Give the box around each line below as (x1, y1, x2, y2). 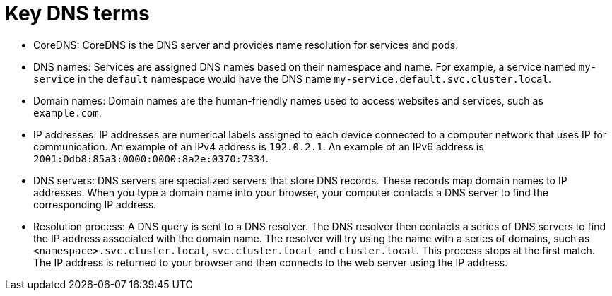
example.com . (33, 106, 102, 119)
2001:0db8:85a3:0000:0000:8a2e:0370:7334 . (33, 152, 269, 165)
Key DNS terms (5, 1, 150, 25)
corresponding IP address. (33, 198, 157, 211)
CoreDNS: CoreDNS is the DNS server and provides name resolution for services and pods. (33, 38, 459, 51)
